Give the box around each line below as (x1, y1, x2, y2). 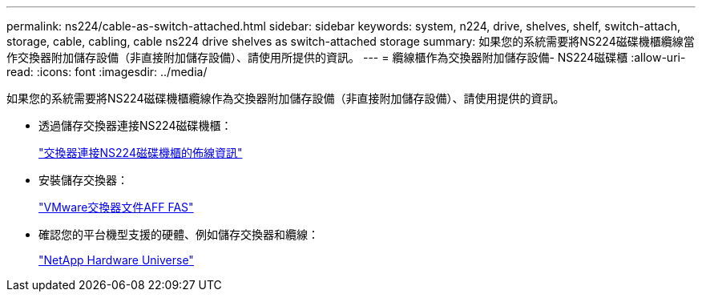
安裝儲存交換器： (38, 173, 128, 187)
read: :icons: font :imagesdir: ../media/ (6, 65, 208, 79)
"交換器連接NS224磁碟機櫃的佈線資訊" (38, 146, 243, 159)
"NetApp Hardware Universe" (38, 253, 194, 267)
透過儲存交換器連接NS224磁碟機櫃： (38, 119, 232, 132)
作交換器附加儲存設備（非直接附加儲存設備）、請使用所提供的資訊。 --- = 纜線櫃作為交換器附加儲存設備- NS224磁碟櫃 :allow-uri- (6, 50, 686, 64)
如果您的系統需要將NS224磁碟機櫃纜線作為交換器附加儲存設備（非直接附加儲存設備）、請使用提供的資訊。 (6, 91, 565, 105)
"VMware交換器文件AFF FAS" (38, 200, 194, 214)
